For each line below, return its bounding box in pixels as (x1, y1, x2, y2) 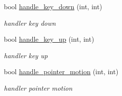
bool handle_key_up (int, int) (4, 34, 94, 44)
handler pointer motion (4, 82, 73, 93)
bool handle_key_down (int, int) (4, 1, 103, 11)
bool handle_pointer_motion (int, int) (4, 66, 119, 77)
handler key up (4, 50, 48, 60)
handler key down (4, 17, 56, 28)
